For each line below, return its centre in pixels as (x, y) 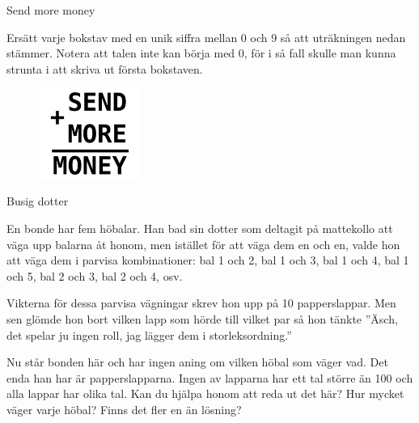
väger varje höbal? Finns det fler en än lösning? (124, 409)
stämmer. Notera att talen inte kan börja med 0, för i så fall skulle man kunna (201, 53)
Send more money (51, 10)
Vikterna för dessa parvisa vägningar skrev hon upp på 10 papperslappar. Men (201, 303)
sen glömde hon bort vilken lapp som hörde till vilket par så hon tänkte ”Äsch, (202, 318)
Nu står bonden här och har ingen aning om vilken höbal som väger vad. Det (197, 362)
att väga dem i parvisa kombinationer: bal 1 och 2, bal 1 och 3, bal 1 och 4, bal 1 (208, 260)
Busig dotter (38, 201)
